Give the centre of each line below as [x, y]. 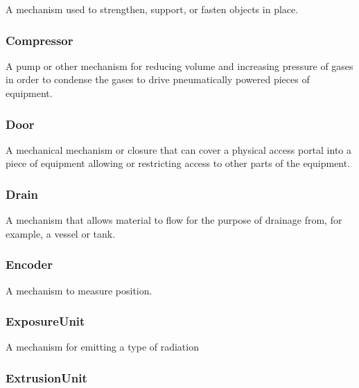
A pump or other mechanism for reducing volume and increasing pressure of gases [179, 65]
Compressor [40, 40]
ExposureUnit [45, 321]
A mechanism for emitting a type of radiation [102, 347]
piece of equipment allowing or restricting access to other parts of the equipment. [178, 163]
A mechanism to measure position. [79, 290]
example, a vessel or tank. [61, 233]
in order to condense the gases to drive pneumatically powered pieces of [158, 79]
